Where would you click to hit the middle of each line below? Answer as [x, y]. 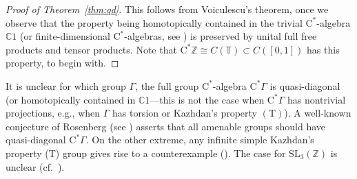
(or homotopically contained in [71, 99]
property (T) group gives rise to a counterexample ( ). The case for [146, 153]
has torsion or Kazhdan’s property [185, 113]
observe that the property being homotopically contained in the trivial [154, 22]
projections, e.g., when [53, 113]
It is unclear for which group [66, 85]
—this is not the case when [207, 99]
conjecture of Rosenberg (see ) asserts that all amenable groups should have [166, 126]
